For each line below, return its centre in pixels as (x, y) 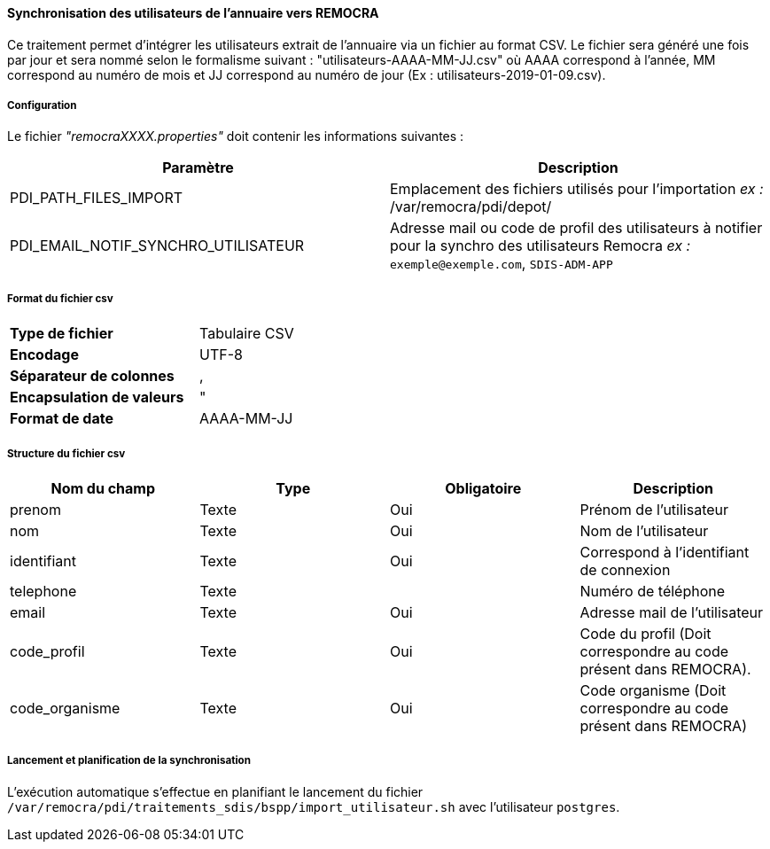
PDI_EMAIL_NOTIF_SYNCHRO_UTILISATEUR (157, 246)
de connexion (625, 569)
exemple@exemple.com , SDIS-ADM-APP (502, 264)
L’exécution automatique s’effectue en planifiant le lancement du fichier (215, 791)
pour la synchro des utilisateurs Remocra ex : (541, 246)
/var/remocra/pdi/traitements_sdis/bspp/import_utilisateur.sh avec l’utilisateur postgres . (314, 806)
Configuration (42, 105)
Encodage (44, 355)
